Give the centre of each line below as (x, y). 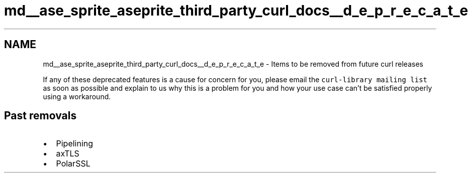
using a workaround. (77, 96)
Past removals (40, 116)
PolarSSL (73, 164)
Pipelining (75, 144)
